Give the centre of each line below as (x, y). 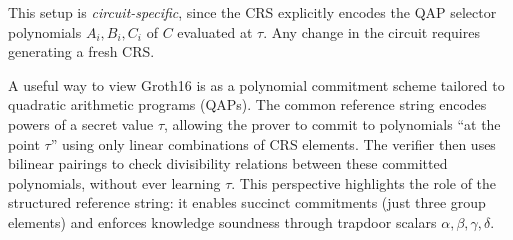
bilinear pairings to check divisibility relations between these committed (228, 163)
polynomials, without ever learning (114, 182)
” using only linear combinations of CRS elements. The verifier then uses (273, 143)
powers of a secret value (81, 123)
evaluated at (215, 31)
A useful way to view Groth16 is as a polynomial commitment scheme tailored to (256, 84)
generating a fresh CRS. (81, 51)
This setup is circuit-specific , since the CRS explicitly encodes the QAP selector (252, 12)
